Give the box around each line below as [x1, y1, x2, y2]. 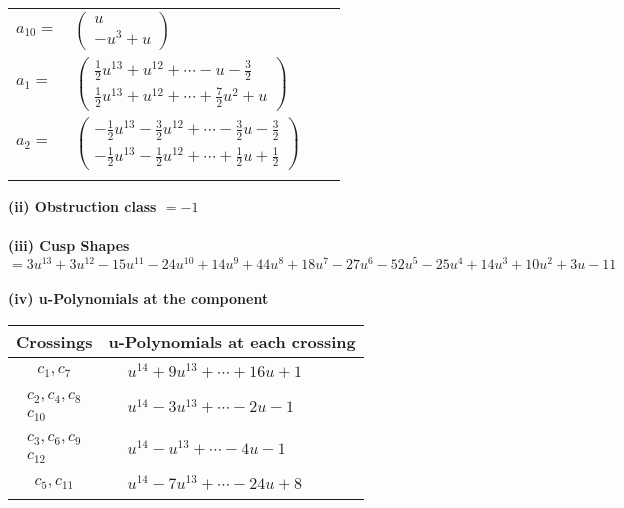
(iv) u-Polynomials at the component [8, 288, 269, 309]
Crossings [16, 329, 93, 353]
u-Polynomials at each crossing [108, 329, 356, 353]
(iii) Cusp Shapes [8, 235, 130, 256]
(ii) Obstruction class [8, 195, 157, 216]
